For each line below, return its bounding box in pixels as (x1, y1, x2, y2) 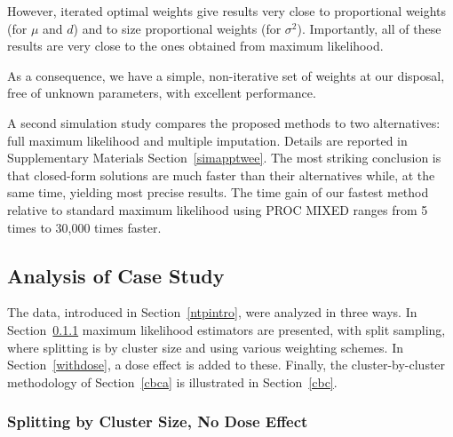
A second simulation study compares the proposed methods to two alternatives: (7, 113, 441, 131)
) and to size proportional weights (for (73, 19, 282, 37)
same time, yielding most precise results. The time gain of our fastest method (7, 183, 429, 202)
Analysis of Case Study (7, 261, 225, 289)
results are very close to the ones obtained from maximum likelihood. (7, 36, 384, 55)
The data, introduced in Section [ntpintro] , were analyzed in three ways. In (7, 303, 417, 322)
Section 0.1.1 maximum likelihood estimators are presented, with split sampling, (7, 320, 446, 338)
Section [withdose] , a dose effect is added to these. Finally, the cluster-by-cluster (7, 355, 446, 374)
